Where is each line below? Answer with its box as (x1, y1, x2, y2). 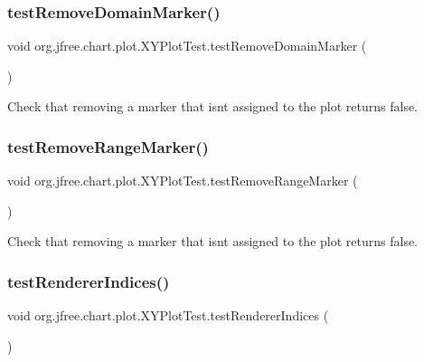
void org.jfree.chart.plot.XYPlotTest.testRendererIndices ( (7, 306, 329, 325)
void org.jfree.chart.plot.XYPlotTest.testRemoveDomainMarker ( (7, 36, 367, 55)
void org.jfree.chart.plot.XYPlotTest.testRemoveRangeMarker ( (7, 171, 358, 190)
